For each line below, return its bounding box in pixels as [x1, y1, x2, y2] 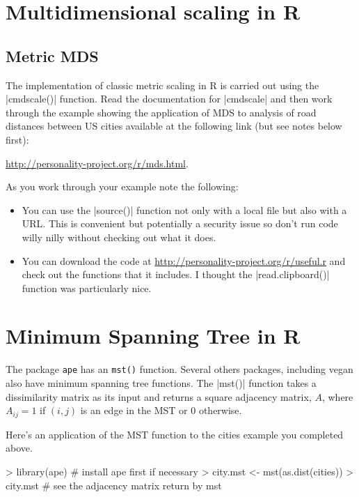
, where [321, 389, 353, 404]
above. [6, 441, 33, 455]
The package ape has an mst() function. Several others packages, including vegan [6, 362, 353, 376]
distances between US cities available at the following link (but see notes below [6, 118, 342, 133]
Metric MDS [6, 45, 99, 66]
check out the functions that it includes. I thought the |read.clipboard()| [22, 267, 330, 282]
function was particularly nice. [22, 280, 152, 295]
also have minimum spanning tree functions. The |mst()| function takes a [6, 376, 317, 390]
